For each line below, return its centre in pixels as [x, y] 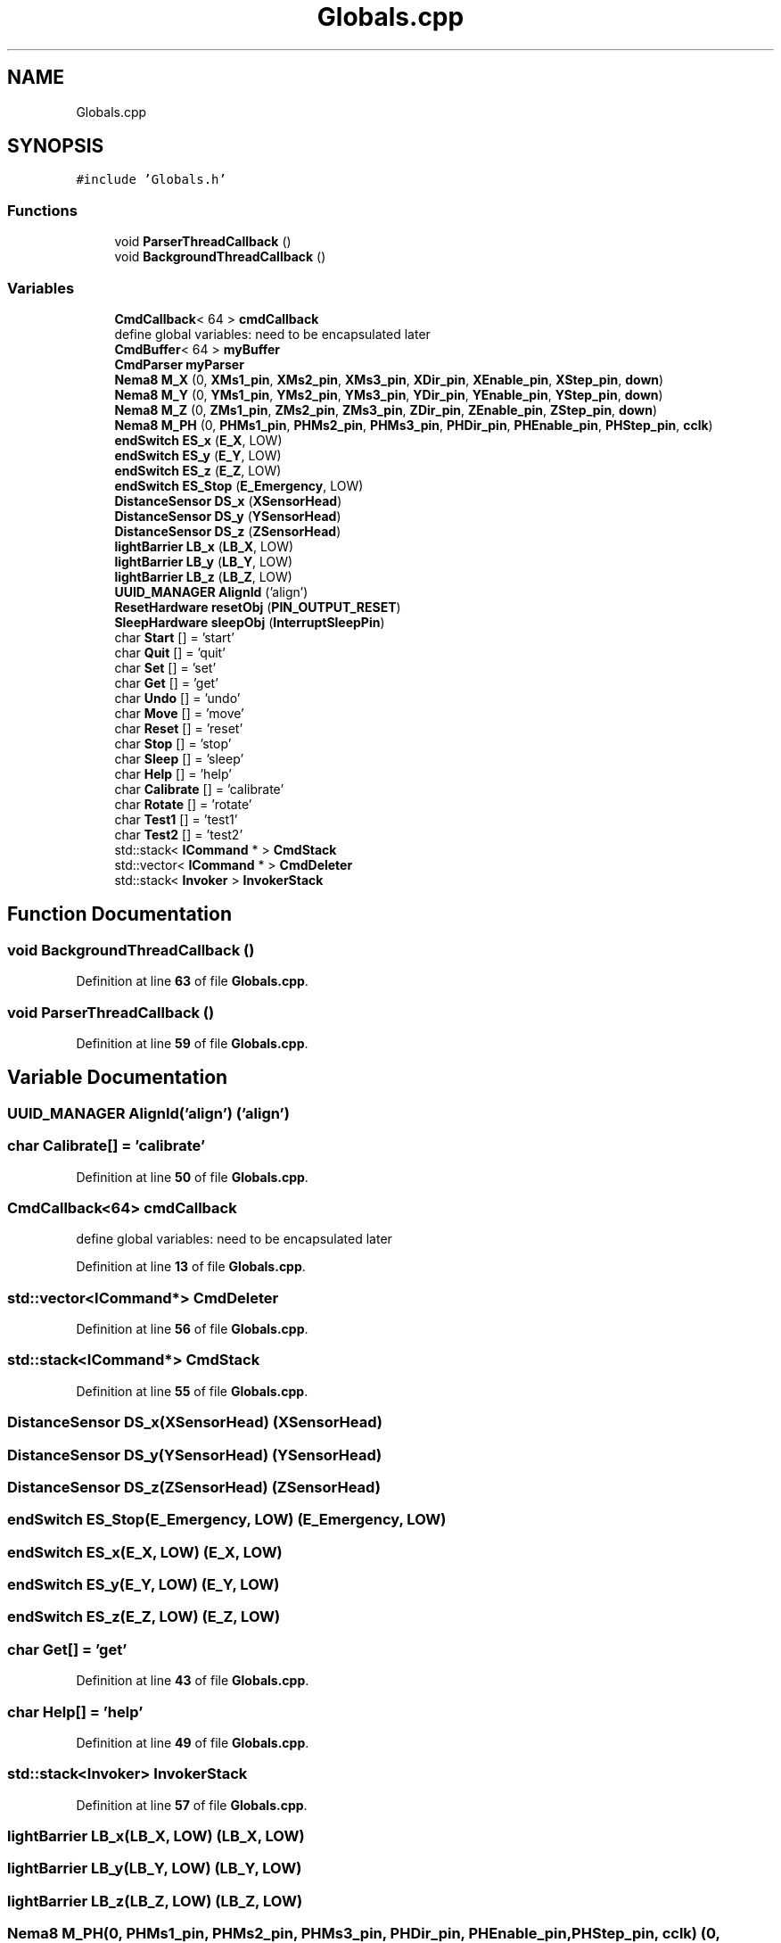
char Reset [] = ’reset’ [179, 728]
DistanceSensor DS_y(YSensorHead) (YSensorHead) [195, 1455]
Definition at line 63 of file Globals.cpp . [192, 981]
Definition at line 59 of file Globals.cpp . [192, 1043]
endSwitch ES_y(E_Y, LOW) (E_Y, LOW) [144, 1584]
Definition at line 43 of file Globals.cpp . [193, 1681]
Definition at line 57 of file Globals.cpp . [192, 1805]
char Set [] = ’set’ [165, 667]
